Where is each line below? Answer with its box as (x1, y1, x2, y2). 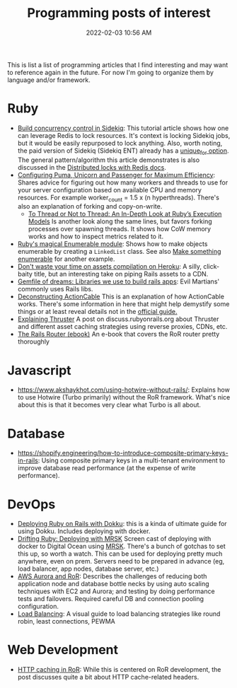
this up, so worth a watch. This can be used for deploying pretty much (17, 549, 223, 558)
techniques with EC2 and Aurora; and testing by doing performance (17, 587, 215, 595)
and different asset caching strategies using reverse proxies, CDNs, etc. (17, 322, 228, 331)
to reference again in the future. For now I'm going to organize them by (7, 68, 214, 76)
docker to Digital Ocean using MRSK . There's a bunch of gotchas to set (17, 542, 226, 551)
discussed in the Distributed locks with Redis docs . (17, 163, 166, 171)
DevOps (7, 496, 56, 512)
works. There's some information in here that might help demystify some (17, 300, 230, 308)
